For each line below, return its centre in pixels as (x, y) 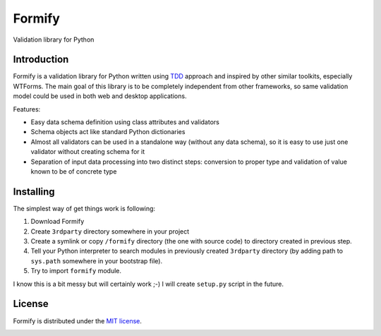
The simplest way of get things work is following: (84, 208)
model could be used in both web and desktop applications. (100, 96)
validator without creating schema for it (88, 152)
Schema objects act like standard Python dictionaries (108, 132)
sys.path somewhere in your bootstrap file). (96, 260)
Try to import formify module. (76, 271)
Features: (27, 109)
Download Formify (58, 222)
